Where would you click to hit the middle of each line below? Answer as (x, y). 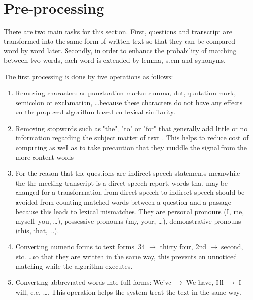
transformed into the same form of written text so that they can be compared (120, 41)
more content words (45, 157)
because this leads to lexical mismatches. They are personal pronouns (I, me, (130, 211)
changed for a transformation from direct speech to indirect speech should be (130, 192)
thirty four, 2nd (183, 247)
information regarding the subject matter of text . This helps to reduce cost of (132, 138)
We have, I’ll (205, 282)
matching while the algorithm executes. (74, 266)
